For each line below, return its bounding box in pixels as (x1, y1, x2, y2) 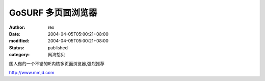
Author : (9, 24, 26, 30)
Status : (9, 44, 25, 51)
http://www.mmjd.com (9, 69, 54, 75)
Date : (9, 31, 21, 37)
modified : (9, 38, 29, 44)
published (48, 44, 68, 51)
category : (9, 52, 30, 58)
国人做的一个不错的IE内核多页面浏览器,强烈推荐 (9, 61, 105, 66)
